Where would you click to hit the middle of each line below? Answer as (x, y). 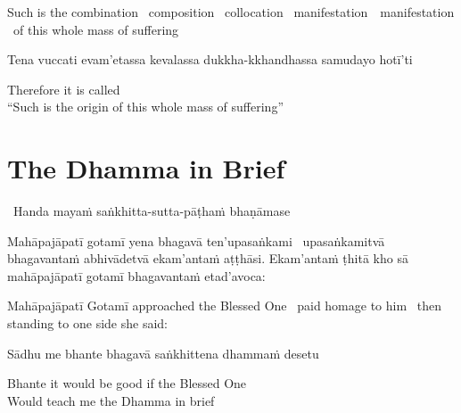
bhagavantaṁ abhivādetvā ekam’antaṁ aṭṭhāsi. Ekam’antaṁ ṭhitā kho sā (208, 258)
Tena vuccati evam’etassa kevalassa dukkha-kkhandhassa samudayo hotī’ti (210, 59)
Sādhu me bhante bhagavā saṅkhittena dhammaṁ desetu (163, 353)
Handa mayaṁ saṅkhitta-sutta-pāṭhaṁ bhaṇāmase (152, 211)
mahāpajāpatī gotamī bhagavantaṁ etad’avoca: (136, 275)
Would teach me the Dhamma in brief (111, 400)
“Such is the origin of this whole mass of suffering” (146, 107)
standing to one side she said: (87, 323)
